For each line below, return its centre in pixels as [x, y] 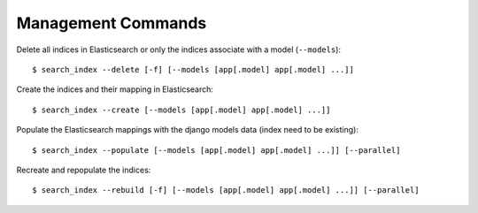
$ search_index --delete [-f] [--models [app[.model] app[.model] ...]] [193, 69]
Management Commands [112, 23]
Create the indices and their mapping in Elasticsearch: [115, 89]
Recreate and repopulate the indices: [84, 170]
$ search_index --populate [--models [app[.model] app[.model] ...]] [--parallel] [216, 150]
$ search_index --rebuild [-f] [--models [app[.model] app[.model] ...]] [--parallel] [226, 190]
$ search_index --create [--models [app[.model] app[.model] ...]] [181, 110]
